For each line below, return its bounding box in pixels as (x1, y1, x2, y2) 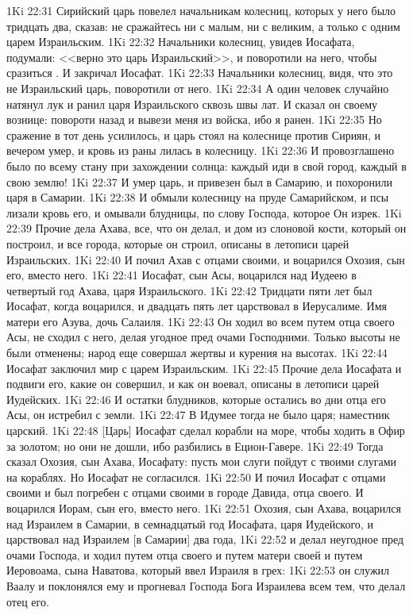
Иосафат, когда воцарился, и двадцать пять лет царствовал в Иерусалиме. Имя (6, 298, 387, 314)
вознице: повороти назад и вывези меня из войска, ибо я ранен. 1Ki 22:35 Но (6, 111, 382, 128)
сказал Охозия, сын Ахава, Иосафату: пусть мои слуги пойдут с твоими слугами (6, 453, 397, 470)
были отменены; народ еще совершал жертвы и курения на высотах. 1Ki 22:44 (6, 344, 388, 361)
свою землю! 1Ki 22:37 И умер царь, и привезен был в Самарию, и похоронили (6, 173, 393, 190)
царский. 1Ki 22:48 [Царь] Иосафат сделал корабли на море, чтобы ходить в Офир (6, 422, 405, 439)
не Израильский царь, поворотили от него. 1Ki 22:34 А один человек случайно (6, 79, 389, 96)
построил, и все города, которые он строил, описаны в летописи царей (6, 235, 349, 252)
